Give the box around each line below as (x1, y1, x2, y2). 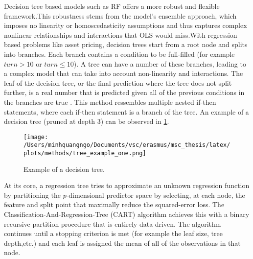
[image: (23, 133, 48, 141)
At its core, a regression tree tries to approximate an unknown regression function (4, 180, 250, 190)
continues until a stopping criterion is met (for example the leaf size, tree (4, 228, 223, 238)
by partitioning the (4, 189, 61, 200)
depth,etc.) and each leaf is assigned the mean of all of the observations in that (4, 237, 241, 248)
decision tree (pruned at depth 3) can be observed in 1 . (4, 116, 169, 126)
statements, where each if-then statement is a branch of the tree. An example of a (4, 106, 249, 117)
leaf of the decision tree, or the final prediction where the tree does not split (4, 77, 232, 88)
